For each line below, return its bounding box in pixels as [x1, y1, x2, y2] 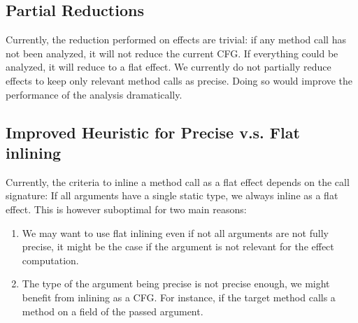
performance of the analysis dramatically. [6, 87, 182, 101]
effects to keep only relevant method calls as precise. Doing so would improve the [6, 73, 353, 87]
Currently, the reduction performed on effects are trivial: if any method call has [6, 32, 346, 47]
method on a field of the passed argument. [22, 303, 203, 318]
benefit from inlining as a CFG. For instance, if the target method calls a [22, 289, 336, 304]
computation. [22, 252, 79, 267]
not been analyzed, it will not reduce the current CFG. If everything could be [6, 45, 338, 60]
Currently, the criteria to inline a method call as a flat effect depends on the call [6, 174, 350, 189]
